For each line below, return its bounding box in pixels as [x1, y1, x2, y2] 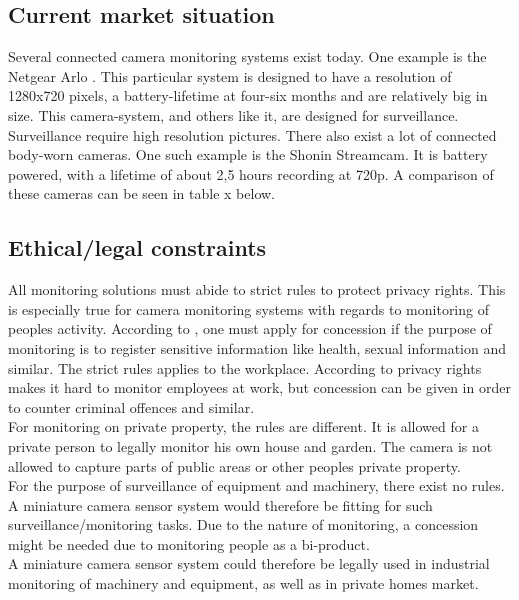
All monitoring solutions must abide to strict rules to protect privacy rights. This [8, 279, 506, 300]
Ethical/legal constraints [8, 232, 267, 263]
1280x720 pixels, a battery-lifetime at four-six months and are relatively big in [8, 85, 488, 106]
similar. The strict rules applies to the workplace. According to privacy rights [8, 357, 482, 378]
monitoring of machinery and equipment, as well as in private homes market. [8, 573, 479, 594]
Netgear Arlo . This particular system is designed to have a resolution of [8, 65, 452, 86]
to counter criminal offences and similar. [8, 396, 255, 417]
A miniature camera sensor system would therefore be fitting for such [8, 494, 433, 515]
